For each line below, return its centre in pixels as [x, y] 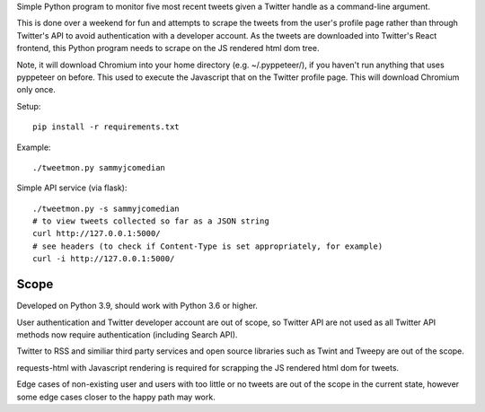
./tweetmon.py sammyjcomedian [99, 167]
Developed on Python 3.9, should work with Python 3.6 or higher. [137, 306]
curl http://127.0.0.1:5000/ [97, 234]
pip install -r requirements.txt [106, 127]
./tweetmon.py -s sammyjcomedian [106, 208]
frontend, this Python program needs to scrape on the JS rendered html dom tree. [168, 48]
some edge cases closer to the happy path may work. [116, 397]
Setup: [29, 106]
